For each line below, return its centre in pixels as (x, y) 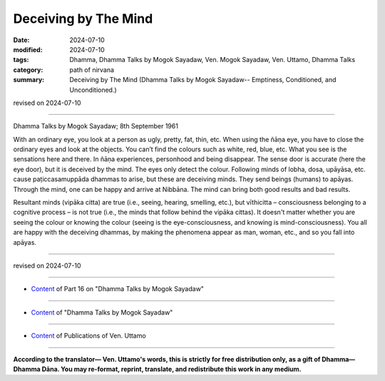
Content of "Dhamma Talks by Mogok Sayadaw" (102, 312)
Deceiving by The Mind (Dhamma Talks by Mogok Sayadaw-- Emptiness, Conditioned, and (203, 80)
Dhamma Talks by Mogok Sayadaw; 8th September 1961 (96, 126)
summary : (29, 80)
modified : (28, 49)
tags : (21, 60)
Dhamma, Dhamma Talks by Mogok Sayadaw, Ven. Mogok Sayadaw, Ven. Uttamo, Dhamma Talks (212, 60)
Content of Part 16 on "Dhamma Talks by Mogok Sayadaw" (118, 289)
